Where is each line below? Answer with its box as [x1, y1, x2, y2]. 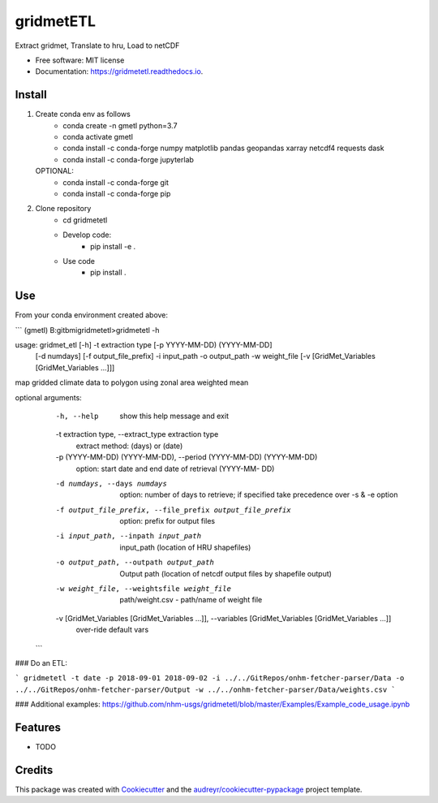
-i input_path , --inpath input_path [55, 532, 202, 541]
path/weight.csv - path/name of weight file [119, 595, 263, 605]
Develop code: [62, 230, 112, 240]
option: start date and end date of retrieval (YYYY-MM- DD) [75, 464, 275, 473]
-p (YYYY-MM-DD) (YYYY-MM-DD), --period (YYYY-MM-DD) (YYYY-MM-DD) [55, 452, 318, 462]
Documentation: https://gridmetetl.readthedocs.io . [35, 67, 204, 76]
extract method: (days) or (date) [75, 441, 183, 451]
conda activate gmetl [62, 132, 134, 142]
